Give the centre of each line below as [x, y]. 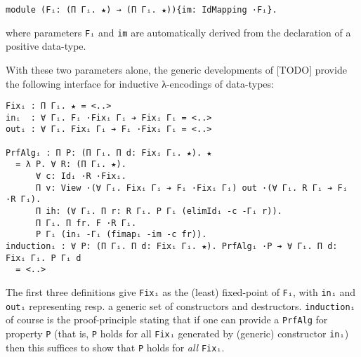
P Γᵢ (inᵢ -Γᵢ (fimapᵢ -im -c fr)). [121, 235]
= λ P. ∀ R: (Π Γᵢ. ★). [71, 164]
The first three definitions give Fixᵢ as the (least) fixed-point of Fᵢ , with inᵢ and [181, 291]
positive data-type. [46, 46]
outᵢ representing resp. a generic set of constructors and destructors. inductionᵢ [180, 305]
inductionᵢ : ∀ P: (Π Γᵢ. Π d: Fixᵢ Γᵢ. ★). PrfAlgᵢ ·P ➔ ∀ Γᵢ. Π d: [172, 246]
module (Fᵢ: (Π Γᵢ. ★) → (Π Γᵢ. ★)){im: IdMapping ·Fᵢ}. [142, 10]
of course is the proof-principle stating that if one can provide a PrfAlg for [167, 319]
